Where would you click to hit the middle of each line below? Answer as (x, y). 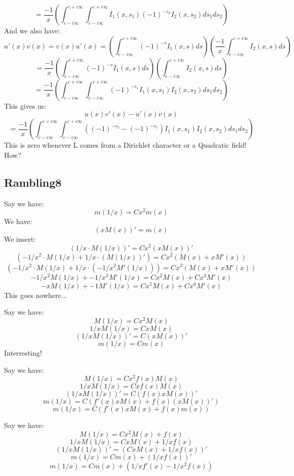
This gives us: (25, 105)
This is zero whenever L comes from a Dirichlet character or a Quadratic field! (125, 145)
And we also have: (32, 30)
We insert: (20, 239)
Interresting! (23, 352)
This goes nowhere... (36, 295)
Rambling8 (33, 182)
